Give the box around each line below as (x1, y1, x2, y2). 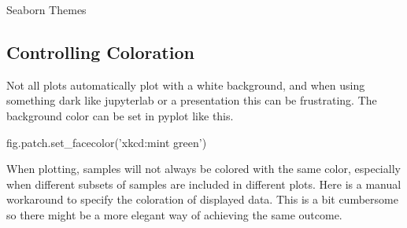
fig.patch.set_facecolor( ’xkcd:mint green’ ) (6, 134, 207, 150)
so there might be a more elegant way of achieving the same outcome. (6, 206, 342, 222)
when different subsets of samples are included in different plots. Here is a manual (6, 175, 401, 192)
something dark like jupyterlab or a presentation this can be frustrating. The (6, 92, 377, 108)
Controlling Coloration (6, 39, 194, 64)
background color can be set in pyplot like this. (6, 107, 234, 123)
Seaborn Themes (6, 2, 87, 17)
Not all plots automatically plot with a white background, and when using (6, 76, 365, 93)
